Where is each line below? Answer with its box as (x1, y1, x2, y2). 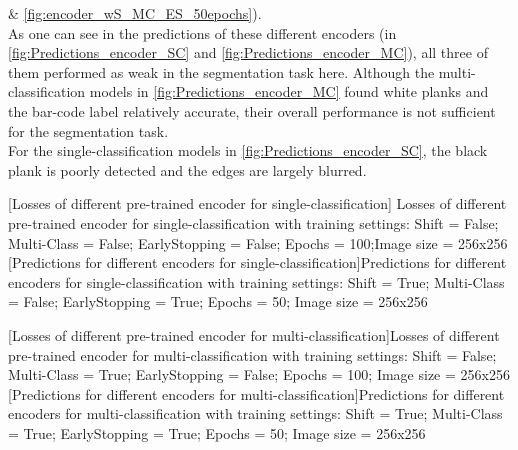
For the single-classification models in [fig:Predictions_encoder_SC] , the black (8, 140, 488, 161)
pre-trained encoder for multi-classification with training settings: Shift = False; (8, 344, 497, 365)
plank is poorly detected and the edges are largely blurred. (8, 159, 367, 180)
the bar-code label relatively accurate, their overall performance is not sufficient (8, 100, 496, 121)
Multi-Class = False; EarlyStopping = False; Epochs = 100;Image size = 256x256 (8, 232, 508, 253)
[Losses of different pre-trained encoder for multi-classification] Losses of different (8, 324, 500, 345)
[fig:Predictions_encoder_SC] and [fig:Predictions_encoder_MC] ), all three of (8, 42, 488, 63)
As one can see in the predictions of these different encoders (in (8, 22, 397, 43)
